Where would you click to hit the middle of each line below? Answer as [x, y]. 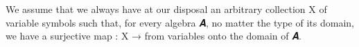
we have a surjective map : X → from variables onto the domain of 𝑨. [154, 36]
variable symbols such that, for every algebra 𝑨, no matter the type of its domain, [180, 22]
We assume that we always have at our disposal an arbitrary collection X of [166, 9]
